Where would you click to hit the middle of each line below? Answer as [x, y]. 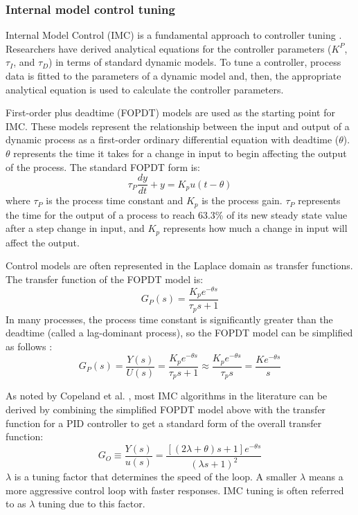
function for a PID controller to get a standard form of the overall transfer [164, 423]
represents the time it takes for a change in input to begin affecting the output [180, 153]
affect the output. [43, 242]
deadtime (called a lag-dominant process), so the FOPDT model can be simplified [179, 333]
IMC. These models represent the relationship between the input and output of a [178, 126]
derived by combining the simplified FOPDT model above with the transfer [166, 409]
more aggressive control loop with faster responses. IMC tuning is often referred [175, 490]
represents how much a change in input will [255, 228]
